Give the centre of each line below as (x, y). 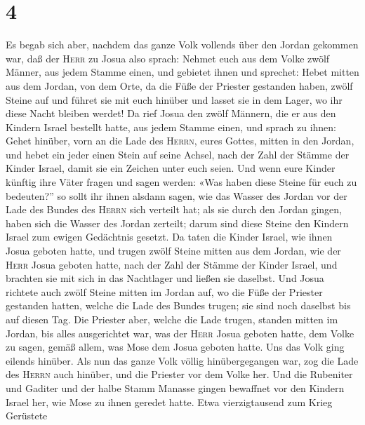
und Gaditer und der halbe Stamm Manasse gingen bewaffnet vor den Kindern (175, 387)
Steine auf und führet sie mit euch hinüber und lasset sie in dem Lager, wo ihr (174, 99)
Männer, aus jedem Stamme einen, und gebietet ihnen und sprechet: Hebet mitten (182, 72)
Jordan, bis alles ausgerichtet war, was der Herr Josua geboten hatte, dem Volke (180, 333)
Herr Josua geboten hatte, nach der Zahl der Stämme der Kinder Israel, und (172, 264)
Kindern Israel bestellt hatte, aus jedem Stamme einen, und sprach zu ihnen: (171, 127)
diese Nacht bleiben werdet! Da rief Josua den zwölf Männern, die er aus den (171, 113)
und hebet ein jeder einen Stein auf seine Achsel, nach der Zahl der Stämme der (178, 154)
